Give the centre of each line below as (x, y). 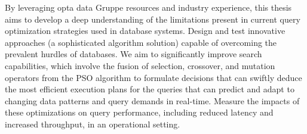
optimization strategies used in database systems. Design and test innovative (145, 31)
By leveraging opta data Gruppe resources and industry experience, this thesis (148, 7)
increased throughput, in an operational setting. (93, 124)
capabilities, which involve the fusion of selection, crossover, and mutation (140, 65)
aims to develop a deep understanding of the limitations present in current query (153, 19)
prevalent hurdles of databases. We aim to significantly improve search (133, 54)
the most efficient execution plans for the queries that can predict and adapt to (150, 89)
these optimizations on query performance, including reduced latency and (139, 112)
